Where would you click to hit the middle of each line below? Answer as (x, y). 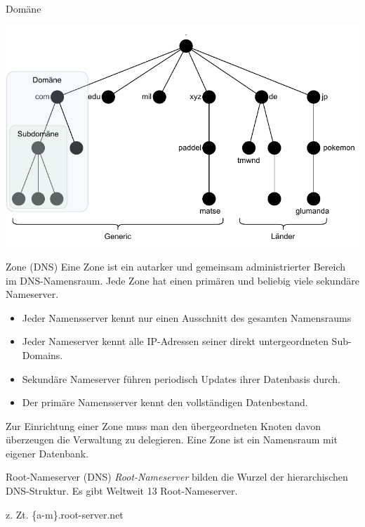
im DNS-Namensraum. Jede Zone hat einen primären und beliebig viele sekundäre (182, 280)
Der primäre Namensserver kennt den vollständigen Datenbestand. (165, 402)
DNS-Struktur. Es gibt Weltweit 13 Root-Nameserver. (122, 491)
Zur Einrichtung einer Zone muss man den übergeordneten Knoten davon (163, 425)
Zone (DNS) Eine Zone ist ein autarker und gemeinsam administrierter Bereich (176, 266)
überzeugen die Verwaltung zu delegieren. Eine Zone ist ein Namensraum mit (172, 440)
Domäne (24, 8)
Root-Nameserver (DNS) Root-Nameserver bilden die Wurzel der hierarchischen (177, 477)
